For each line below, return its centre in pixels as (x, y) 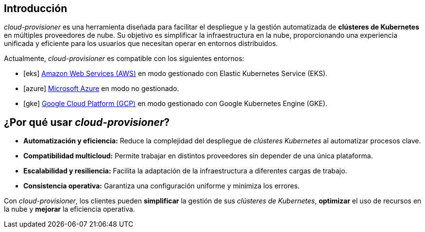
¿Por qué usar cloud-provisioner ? (87, 122)
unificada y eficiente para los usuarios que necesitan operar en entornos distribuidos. (141, 44)
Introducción (36, 8)
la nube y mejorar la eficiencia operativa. (69, 209)
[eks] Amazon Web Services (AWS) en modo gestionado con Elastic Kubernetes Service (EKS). (175, 74)
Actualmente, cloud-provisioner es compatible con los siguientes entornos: (124, 59)
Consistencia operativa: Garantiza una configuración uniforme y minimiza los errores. (161, 186)
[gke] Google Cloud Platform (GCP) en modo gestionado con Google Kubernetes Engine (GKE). (175, 104)
